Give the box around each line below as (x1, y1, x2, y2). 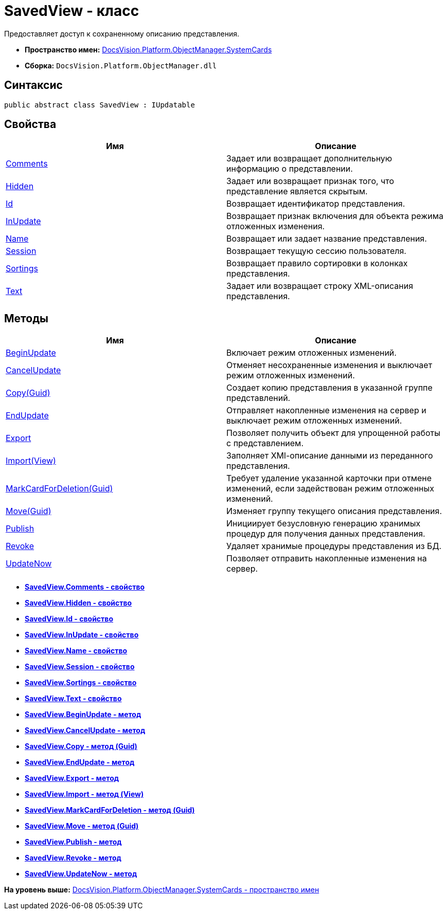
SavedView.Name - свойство (25, 646, 128, 655)
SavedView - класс (4, 2, 139, 20)
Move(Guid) (6, 506, 51, 517)
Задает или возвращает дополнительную (226, 153, 392, 164)
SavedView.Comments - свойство (25, 582, 145, 592)
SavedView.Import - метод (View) (25, 790, 144, 799)
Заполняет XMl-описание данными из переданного (226, 450, 433, 461)
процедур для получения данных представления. (226, 528, 425, 539)
